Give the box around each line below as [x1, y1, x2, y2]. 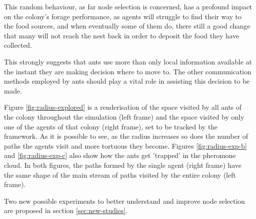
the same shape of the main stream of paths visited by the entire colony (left [4, 169, 236, 180]
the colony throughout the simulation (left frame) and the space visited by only [4, 111, 244, 122]
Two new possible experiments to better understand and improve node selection [4, 195, 245, 206]
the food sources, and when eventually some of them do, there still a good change [4, 21, 251, 31]
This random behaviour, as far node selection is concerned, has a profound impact [4, 1, 253, 11]
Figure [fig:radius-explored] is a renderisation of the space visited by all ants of [4, 102, 242, 112]
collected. [4, 40, 32, 50]
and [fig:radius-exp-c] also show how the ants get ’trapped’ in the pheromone [4, 150, 236, 160]
